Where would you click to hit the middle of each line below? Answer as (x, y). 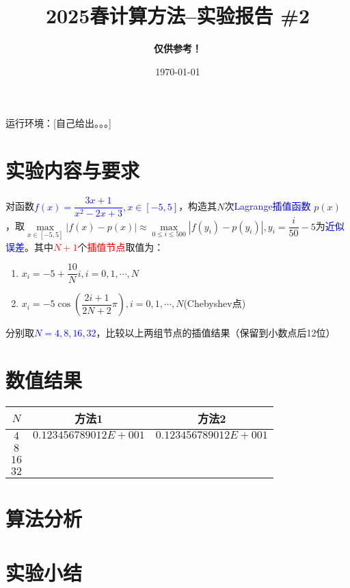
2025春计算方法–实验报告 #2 (178, 15)
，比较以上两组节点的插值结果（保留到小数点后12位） (216, 333)
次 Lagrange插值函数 (268, 206)
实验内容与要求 (73, 170)
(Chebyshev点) (215, 303)
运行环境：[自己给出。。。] (58, 123)
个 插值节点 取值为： (121, 246)
